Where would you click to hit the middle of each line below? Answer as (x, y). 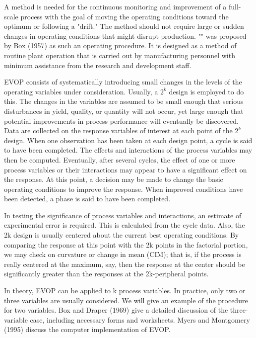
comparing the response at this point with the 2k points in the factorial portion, (126, 244)
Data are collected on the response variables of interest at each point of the (118, 130)
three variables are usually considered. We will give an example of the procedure (126, 300)
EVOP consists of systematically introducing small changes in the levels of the (123, 82)
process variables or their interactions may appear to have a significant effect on (126, 169)
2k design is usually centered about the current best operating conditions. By (122, 235)
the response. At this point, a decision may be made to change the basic (114, 179)
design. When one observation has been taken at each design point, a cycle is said (128, 140)
